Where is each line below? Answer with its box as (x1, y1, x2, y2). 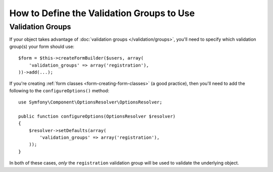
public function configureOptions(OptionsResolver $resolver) (18, 113, 176, 119)
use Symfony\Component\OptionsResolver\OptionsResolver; (18, 99, 163, 105)
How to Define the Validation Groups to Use (9, 8, 195, 19)
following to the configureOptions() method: (9, 87, 110, 93)
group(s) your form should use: (9, 43, 74, 49)
